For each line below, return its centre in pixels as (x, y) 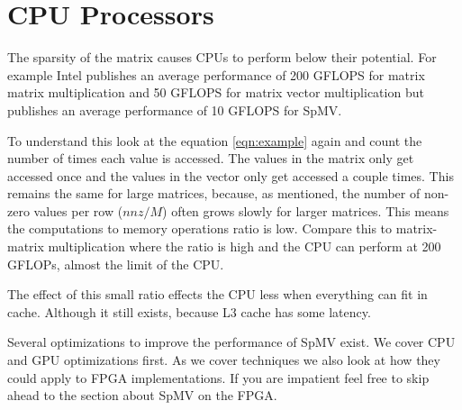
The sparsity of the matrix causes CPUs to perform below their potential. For (222, 57)
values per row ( (78, 210)
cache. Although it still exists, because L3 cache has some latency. (189, 311)
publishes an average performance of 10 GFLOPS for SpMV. (175, 109)
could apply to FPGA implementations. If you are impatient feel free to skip (218, 377)
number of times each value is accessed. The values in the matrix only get (211, 158)
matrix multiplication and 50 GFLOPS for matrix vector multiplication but (216, 92)
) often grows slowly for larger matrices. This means (306, 210)
